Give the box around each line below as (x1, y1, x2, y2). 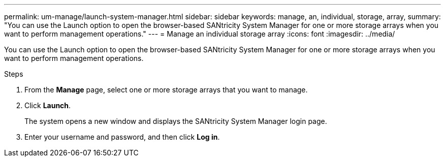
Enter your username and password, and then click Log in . (24, 133, 220, 141)
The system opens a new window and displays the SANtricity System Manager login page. (24, 117, 327, 125)
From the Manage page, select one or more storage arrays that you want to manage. (24, 85, 308, 94)
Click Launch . (24, 101, 71, 110)
